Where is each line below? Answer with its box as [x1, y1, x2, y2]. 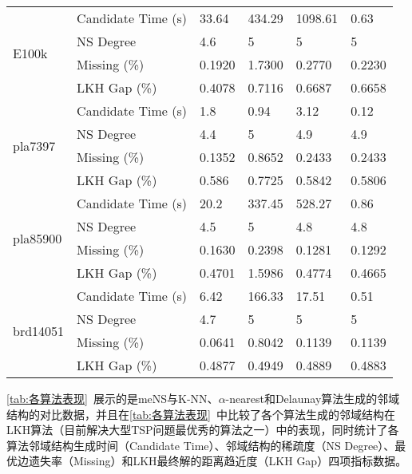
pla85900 [13, 228, 62, 247]
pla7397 [13, 136, 56, 155]
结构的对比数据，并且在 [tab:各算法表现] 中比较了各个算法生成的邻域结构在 [6, 405, 395, 422]
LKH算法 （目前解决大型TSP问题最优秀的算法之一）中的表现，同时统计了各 [6, 421, 399, 438]
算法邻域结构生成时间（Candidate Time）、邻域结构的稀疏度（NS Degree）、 [6, 436, 395, 453]
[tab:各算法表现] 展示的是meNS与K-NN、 [6, 390, 219, 406]
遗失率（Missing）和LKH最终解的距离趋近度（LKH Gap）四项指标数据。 [28, 452, 407, 469]
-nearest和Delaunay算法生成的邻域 [225, 390, 400, 406]
